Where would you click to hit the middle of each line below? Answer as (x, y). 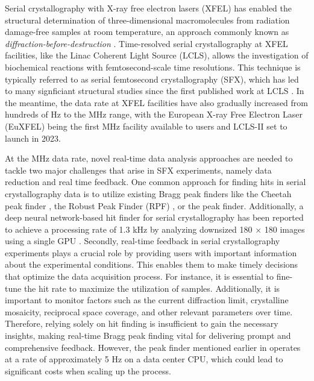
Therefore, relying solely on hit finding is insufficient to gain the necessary (142, 323)
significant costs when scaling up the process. (88, 370)
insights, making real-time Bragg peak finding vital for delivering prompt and (148, 335)
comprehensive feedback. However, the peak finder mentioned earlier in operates (153, 347)
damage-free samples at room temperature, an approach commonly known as (147, 32)
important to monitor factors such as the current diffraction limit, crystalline (147, 300)
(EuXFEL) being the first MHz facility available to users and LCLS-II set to (146, 126)
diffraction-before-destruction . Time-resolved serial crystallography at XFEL (146, 43)
